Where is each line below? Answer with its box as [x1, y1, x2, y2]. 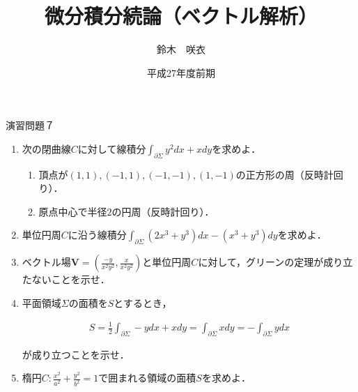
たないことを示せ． [22, 272, 110, 287]
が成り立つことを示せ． [22, 347, 130, 361]
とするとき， [114, 295, 172, 310]
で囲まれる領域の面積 [98, 370, 196, 385]
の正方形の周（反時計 [235, 167, 334, 181]
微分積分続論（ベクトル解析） [44, 1, 318, 30]
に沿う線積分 [68, 227, 127, 242]
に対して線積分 [77, 141, 146, 156]
